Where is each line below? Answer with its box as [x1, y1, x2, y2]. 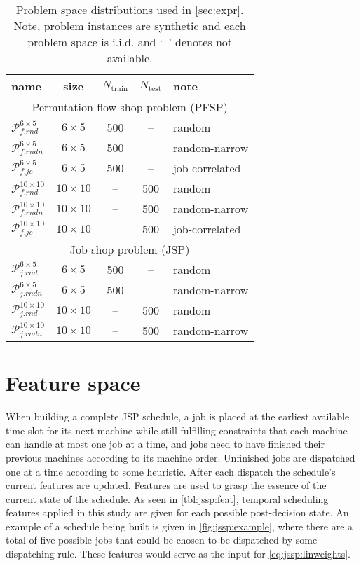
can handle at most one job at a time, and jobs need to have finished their [6, 436, 325, 451]
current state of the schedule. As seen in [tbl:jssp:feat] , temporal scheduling [6, 491, 329, 506]
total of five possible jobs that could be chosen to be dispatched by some [6, 532, 318, 547]
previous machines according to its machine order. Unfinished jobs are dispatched [6, 450, 355, 464]
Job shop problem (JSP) [69, 241, 190, 257]
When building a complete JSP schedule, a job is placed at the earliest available [6, 409, 350, 424]
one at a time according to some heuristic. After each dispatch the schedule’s [6, 464, 336, 478]
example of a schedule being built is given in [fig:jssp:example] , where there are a [6, 518, 353, 533]
